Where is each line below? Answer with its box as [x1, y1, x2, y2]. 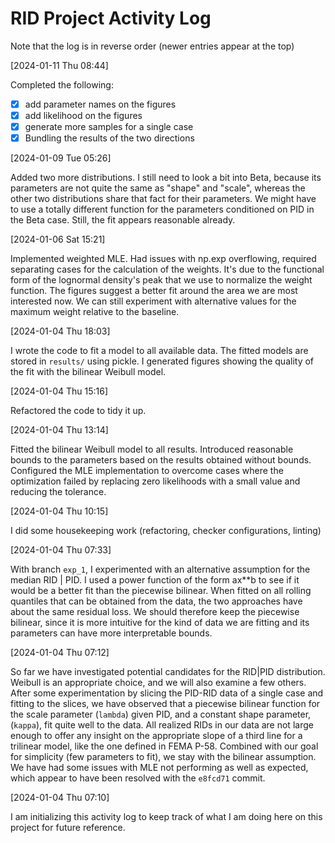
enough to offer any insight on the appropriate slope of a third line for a [10, 730, 303, 742]
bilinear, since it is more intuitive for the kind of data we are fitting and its [10, 617, 310, 629]
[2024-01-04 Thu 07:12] [10, 647, 110, 659]
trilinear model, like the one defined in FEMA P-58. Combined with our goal [10, 740, 319, 752]
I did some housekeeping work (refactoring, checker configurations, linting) [10, 525, 322, 537]
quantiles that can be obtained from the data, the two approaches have [10, 595, 303, 607]
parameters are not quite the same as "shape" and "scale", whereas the [10, 182, 306, 194]
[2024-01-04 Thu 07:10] [10, 792, 110, 804]
